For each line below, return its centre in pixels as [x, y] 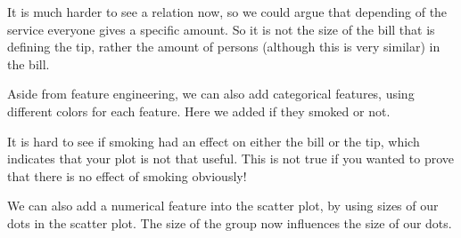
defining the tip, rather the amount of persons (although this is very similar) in [224, 47]
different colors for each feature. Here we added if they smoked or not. [199, 111]
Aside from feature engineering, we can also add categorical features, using [211, 94]
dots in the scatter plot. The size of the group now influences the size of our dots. [230, 222]
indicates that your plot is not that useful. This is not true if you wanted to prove [231, 159]
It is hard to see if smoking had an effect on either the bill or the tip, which [214, 141]
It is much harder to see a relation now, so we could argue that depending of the [227, 12]
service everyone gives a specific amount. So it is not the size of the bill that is [221, 29]
